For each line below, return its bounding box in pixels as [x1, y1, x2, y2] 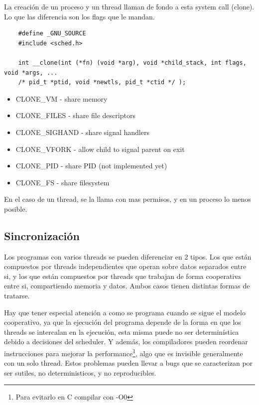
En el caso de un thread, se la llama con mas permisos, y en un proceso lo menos [4, 194, 251, 204]
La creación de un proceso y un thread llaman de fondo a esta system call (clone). [4, 1, 255, 11]
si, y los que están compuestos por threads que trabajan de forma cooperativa [4, 270, 241, 281]
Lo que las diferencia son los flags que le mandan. [4, 11, 155, 21]
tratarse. [4, 290, 30, 301]
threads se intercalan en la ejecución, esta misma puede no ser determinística [4, 326, 239, 337]
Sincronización [4, 228, 80, 243]
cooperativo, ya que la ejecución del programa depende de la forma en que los [4, 317, 241, 327]
